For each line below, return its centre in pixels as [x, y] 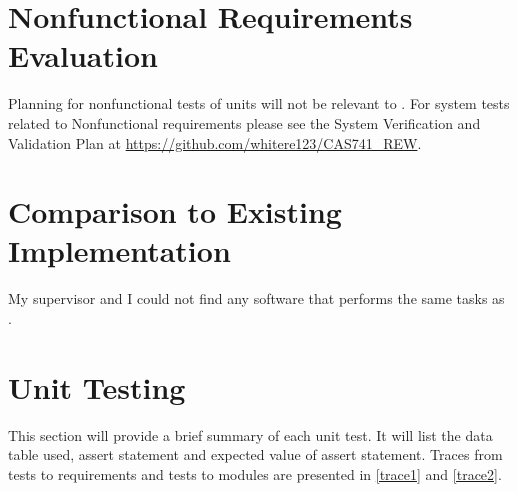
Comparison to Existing [175, 211]
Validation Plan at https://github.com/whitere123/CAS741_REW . [215, 142]
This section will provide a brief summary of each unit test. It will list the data [250, 434]
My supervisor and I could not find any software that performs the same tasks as [256, 298]
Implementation [119, 250]
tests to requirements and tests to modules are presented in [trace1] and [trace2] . [255, 473]
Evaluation [83, 55]
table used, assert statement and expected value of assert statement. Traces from [255, 454]
